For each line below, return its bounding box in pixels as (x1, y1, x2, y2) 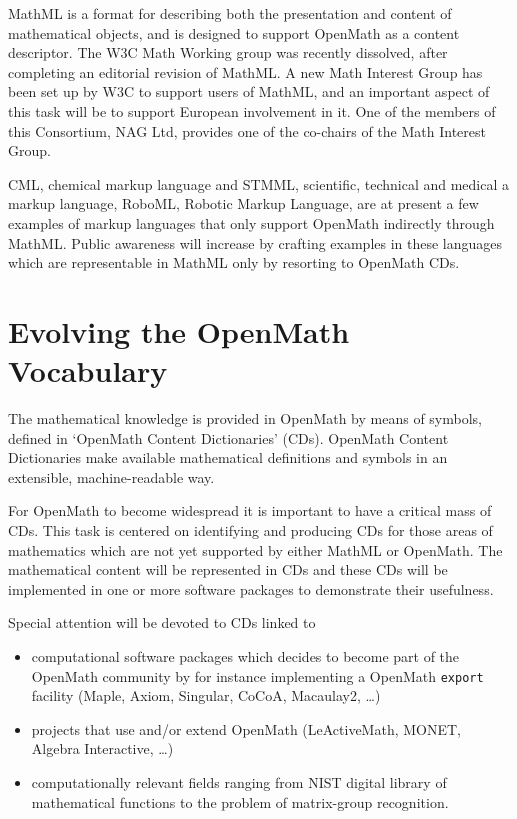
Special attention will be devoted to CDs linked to (8, 612, 316, 633)
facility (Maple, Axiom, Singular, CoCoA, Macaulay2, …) (31, 685, 381, 706)
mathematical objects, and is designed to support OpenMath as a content (8, 22, 460, 43)
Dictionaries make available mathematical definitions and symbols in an (8, 447, 448, 468)
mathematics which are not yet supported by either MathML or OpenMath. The (8, 539, 503, 560)
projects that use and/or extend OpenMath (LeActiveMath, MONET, (31, 718, 462, 739)
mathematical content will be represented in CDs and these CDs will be (8, 559, 448, 580)
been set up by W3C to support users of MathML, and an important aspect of (8, 81, 490, 102)
